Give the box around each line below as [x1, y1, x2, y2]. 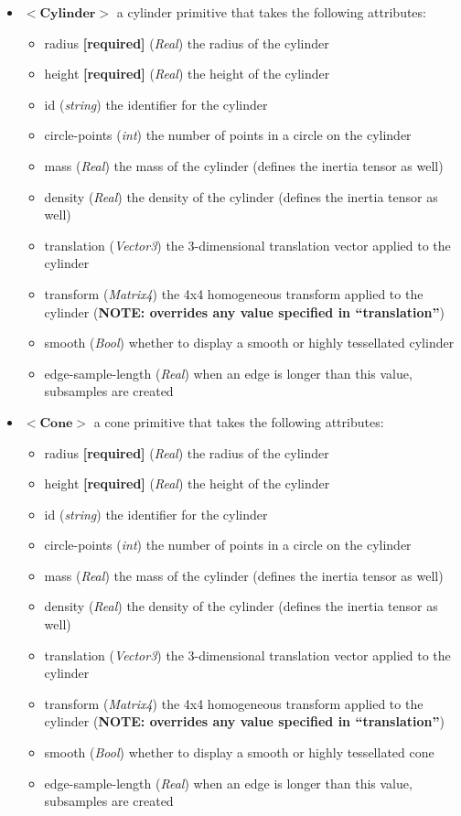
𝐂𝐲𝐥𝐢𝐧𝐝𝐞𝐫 [39, 7, 96, 20]
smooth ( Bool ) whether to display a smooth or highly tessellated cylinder [44, 333, 455, 352]
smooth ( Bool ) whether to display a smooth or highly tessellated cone [44, 743, 434, 762]
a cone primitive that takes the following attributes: [93, 412, 384, 431]
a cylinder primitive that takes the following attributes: [116, 3, 426, 21]
